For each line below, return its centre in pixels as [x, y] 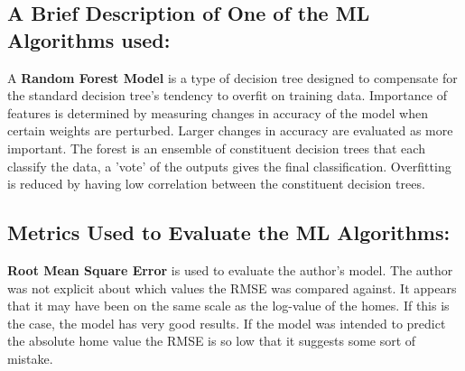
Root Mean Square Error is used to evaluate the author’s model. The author [230, 269]
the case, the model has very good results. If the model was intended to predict [227, 323]
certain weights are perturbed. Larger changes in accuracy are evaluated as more [230, 130]
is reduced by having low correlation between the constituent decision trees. [216, 184]
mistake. [30, 358]
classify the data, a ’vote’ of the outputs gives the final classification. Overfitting [229, 166]
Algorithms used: [89, 39]
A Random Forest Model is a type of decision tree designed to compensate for [232, 77]
